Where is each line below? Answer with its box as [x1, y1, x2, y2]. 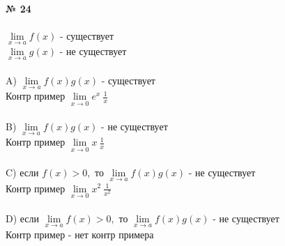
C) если [6, 165, 39, 180]
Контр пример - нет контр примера [6, 226, 154, 241]
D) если [6, 211, 40, 226]
